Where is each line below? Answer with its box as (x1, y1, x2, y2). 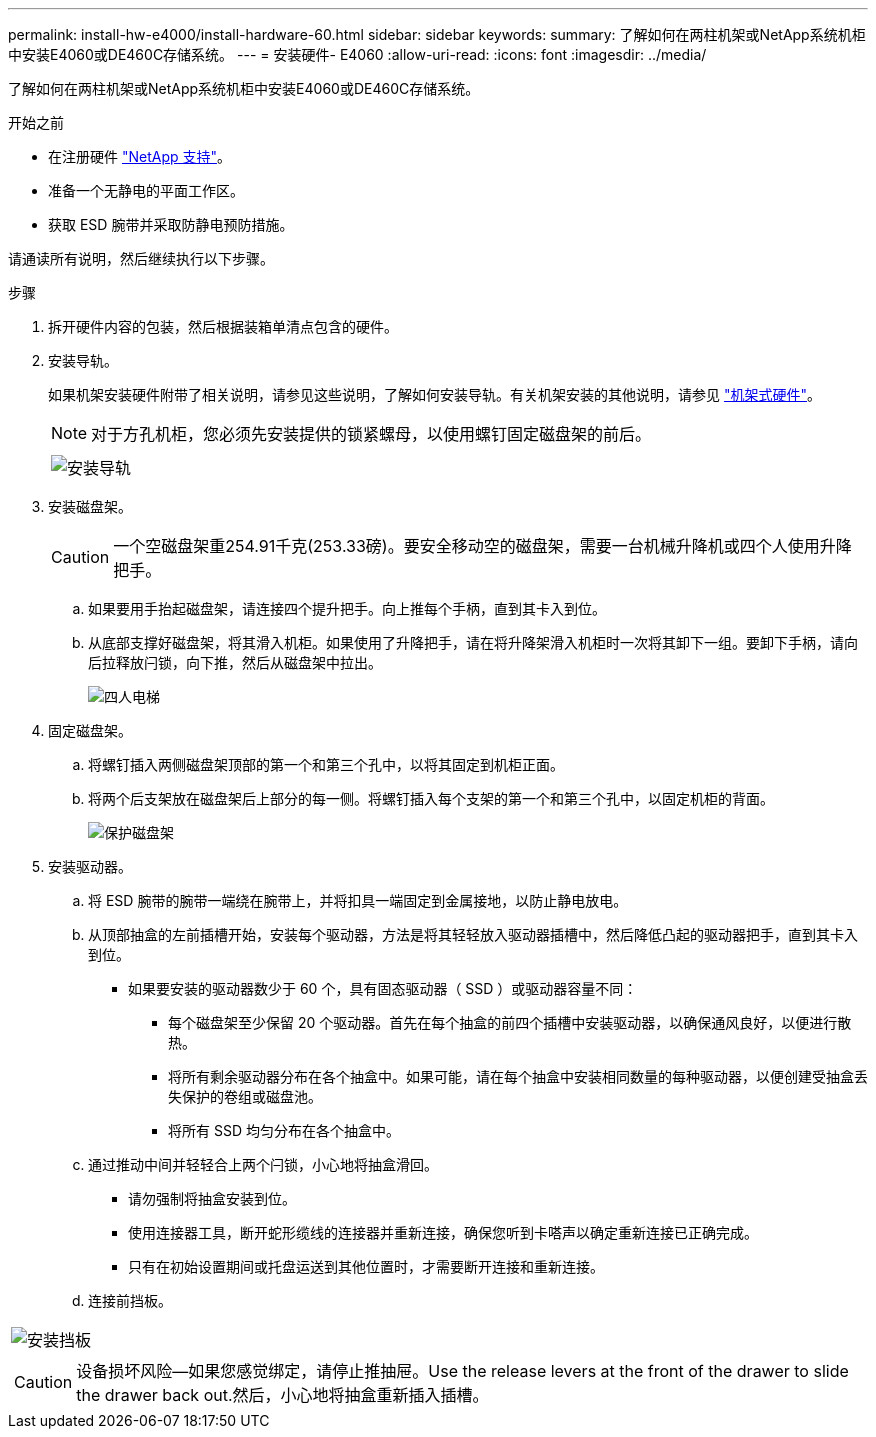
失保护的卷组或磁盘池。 (168, 1088, 322, 1105)
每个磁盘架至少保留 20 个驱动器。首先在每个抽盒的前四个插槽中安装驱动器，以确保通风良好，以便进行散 (168, 1014, 852, 1031)
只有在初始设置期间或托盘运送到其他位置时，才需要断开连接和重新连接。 (128, 1258, 604, 1275)
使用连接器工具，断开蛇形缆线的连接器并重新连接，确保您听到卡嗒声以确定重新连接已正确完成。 (128, 1224, 758, 1241)
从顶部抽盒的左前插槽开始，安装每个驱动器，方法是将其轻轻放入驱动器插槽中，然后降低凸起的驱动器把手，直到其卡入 (88, 926, 858, 943)
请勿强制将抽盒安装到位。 (128, 1190, 296, 1207)
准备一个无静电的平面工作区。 (48, 182, 244, 199)
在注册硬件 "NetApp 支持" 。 (48, 148, 232, 165)
